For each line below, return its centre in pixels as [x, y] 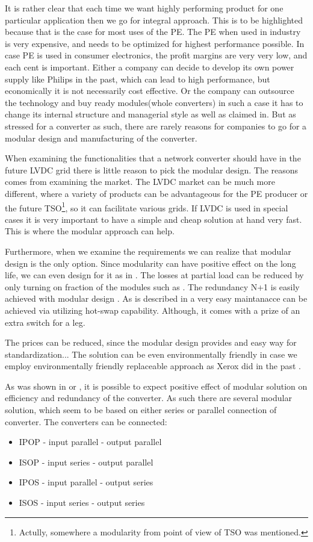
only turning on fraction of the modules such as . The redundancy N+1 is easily [152, 286]
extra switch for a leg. [45, 322]
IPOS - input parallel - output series [86, 482]
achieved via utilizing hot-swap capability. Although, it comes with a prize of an [153, 310]
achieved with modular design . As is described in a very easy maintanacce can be [156, 298]
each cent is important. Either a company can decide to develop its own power [150, 67]
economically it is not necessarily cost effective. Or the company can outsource [150, 91]
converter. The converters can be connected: [86, 421]
